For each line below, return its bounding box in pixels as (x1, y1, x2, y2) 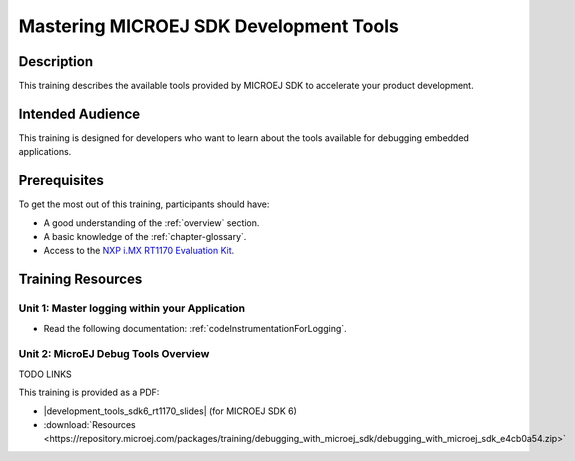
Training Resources (18, 271, 143, 288)
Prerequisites (18, 172, 104, 189)
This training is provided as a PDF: (18, 386, 160, 399)
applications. (18, 146, 72, 158)
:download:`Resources (43, 418, 136, 430)
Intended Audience (18, 105, 141, 122)
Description (18, 53, 94, 70)
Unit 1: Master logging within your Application (18, 301, 245, 315)
